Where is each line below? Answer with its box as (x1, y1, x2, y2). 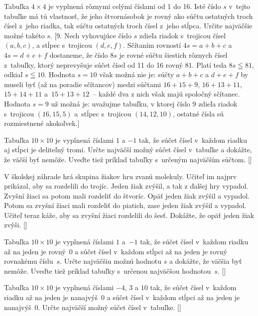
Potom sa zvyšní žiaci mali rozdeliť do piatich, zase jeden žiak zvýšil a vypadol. (4, 200, 247, 211)
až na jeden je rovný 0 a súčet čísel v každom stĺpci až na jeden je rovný (4, 246, 227, 256)
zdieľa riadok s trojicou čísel (139, 30, 226, 40)
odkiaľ (4, 69, 23, 80)
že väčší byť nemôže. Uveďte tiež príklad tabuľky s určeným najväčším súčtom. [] (4, 154, 252, 164)
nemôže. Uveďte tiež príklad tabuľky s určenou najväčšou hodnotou (4, 265, 211, 276)
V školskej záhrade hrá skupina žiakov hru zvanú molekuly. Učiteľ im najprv (4, 171, 237, 181)
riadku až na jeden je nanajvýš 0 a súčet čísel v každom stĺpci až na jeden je (4, 292, 240, 303)
